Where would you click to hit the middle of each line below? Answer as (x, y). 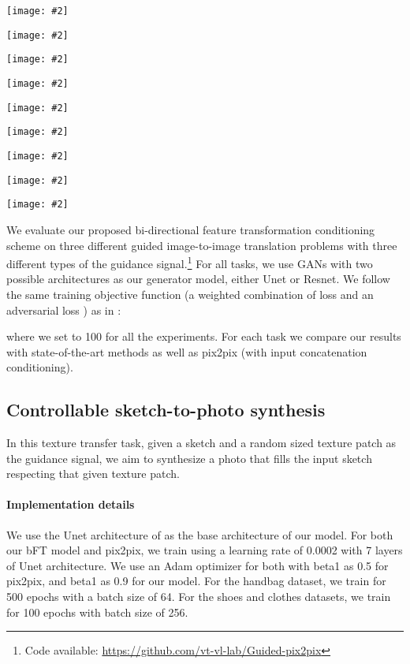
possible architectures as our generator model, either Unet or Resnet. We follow (198, 279)
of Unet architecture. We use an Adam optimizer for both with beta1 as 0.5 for (198, 565)
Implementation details (71, 504)
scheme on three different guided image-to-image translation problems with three (202, 245)
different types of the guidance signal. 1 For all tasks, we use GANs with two (190, 262)
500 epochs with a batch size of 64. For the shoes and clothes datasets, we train (199, 597)
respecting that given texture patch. (93, 474)
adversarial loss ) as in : (64, 310)
